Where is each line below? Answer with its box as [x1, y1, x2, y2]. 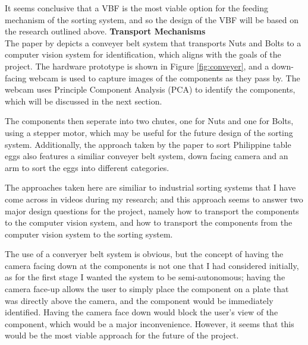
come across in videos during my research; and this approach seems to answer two [5, 192, 303, 205]
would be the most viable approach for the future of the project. [5, 329, 239, 341]
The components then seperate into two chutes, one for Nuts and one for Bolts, [5, 115, 294, 127]
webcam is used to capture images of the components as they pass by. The [29, 71, 300, 84]
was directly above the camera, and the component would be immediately [5, 294, 274, 306]
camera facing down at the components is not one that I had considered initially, [5, 259, 299, 271]
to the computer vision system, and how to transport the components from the [5, 216, 293, 229]
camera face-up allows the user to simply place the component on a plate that [5, 283, 289, 295]
